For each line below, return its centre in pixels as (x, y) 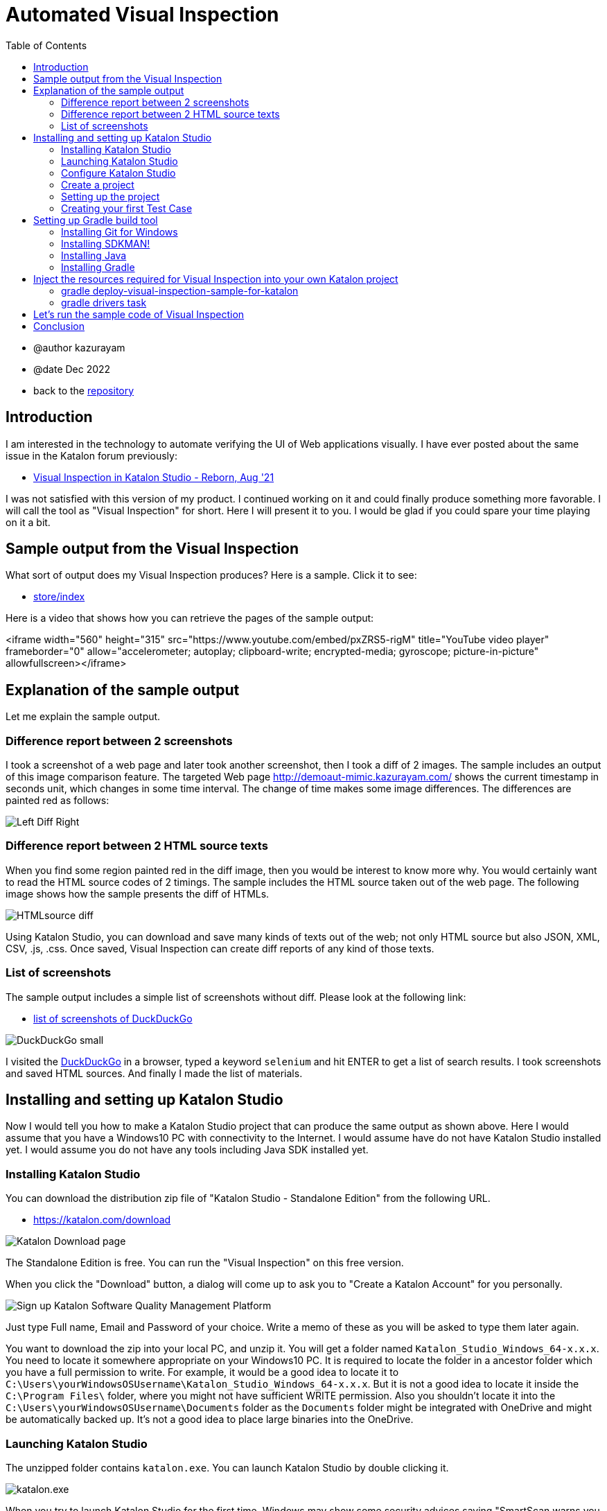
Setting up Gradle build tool (96, 220)
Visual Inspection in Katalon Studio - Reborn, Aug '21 (154, 477)
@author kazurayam (79, 347)
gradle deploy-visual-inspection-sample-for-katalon (180, 290)
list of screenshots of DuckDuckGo (113, 1018)
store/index (59, 597)
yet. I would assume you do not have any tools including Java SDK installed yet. (187, 1150)
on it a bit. (28, 522)
